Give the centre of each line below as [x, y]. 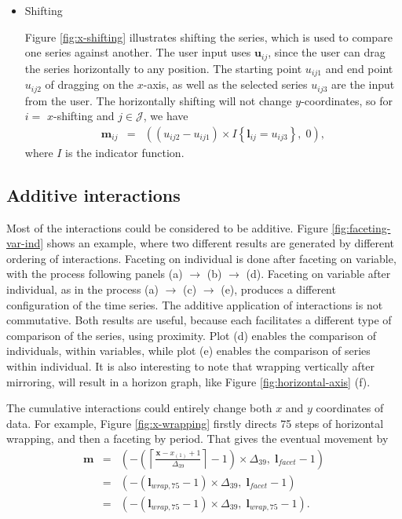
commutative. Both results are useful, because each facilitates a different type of [199, 320]
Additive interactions [93, 194]
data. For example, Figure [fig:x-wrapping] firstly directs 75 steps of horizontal [195, 423]
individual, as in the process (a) [82, 289]
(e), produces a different [278, 289]
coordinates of [350, 408]
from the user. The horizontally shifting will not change [158, 100]
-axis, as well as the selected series [225, 84]
